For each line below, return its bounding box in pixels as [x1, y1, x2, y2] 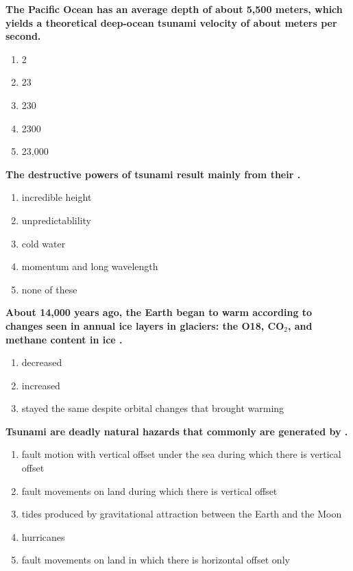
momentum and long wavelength [21, 259, 158, 274]
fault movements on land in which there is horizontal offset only [21, 552, 290, 567]
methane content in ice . [5, 332, 123, 346]
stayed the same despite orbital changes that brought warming [21, 401, 284, 415]
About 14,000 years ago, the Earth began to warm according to [5, 305, 313, 319]
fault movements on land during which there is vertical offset [21, 483, 278, 498]
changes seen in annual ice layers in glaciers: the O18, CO [5, 318, 284, 332]
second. [5, 29, 41, 43]
